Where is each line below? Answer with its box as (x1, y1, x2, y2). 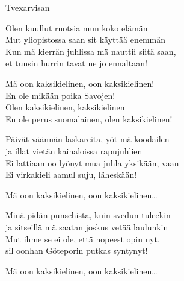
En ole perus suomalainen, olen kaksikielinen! (5, 112, 173, 125)
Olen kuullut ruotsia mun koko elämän (5, 21, 148, 34)
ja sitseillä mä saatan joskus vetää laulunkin (5, 220, 168, 233)
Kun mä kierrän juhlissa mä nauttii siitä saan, (5, 45, 176, 57)
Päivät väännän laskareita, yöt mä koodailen (5, 133, 170, 145)
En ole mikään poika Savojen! (5, 89, 115, 101)
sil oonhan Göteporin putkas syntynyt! (5, 244, 148, 257)
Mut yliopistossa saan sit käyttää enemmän (5, 33, 165, 46)
